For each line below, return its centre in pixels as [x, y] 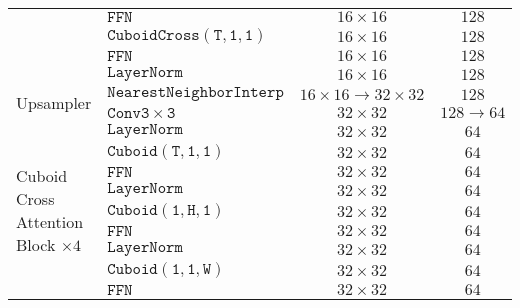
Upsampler [54, 102]
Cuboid [42, 175]
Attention [50, 221]
